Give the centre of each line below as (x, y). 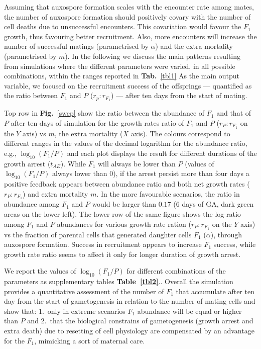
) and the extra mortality (194, 46)
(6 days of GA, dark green (214, 204)
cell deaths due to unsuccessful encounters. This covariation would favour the (123, 26)
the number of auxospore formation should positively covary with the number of (127, 16)
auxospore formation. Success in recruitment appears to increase (103, 244)
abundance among (32, 204)
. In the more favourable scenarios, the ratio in (168, 193)
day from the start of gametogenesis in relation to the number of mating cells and (130, 301)
